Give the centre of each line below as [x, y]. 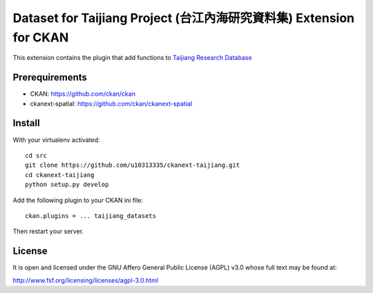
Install [27, 123]
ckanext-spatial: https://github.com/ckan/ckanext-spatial [111, 103]
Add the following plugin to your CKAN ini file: [78, 200]
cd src [36, 155]
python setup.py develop [67, 185]
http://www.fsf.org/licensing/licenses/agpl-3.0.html [86, 280]
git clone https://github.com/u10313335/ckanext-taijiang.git [133, 165]
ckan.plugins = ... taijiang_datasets [91, 216]
